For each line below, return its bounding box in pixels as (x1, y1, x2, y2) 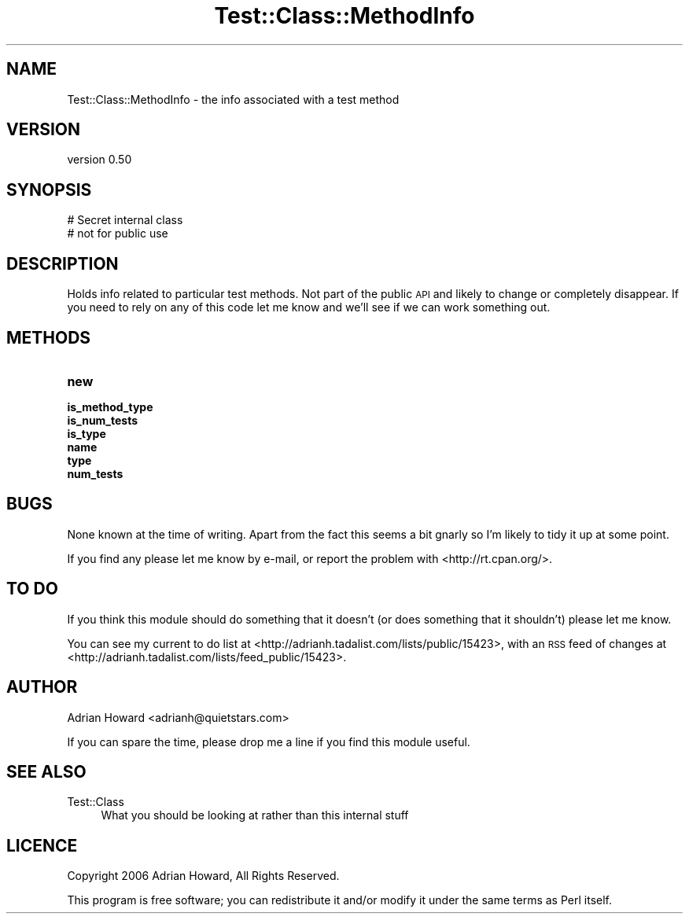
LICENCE (6, 835, 78, 856)
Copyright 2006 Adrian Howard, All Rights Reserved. (67, 869, 340, 883)
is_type (67, 426, 106, 440)
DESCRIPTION (6, 253, 119, 274)
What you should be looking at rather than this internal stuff (101, 808, 409, 822)
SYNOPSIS (6, 179, 92, 200)
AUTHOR (6, 677, 78, 697)
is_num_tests (67, 413, 138, 427)
